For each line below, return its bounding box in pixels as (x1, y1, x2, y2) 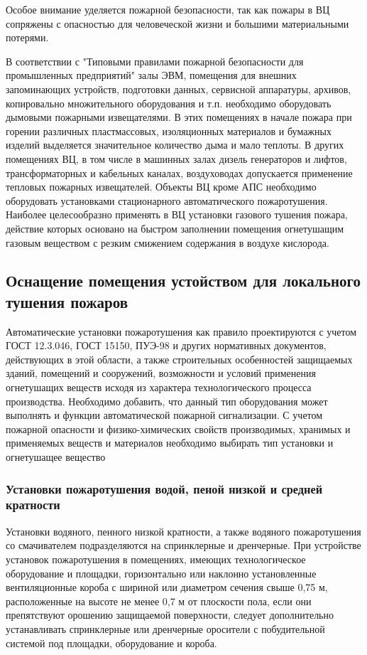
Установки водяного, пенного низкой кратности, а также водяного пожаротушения (6, 523, 361, 538)
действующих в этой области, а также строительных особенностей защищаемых (6, 351, 353, 366)
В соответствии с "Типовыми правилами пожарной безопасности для (6, 53, 304, 68)
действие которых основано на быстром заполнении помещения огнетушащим (6, 220, 344, 235)
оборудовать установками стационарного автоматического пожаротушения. (6, 193, 328, 208)
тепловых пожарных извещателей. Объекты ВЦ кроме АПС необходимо (6, 179, 317, 194)
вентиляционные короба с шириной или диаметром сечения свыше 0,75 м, (6, 580, 328, 595)
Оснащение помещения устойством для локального (6, 270, 361, 292)
